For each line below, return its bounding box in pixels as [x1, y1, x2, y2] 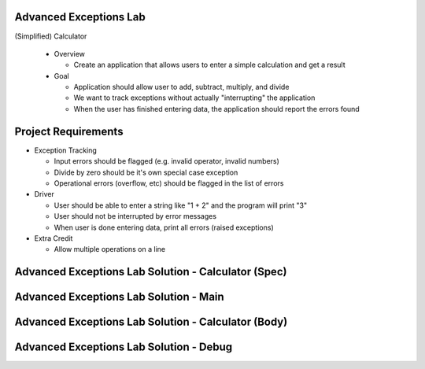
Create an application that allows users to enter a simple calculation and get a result [73, 60, 346, 70]
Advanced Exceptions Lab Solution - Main [14, 290, 224, 304]
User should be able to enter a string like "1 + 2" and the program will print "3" [54, 201, 307, 210]
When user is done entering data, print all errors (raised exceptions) [54, 223, 275, 232]
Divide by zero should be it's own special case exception [54, 168, 238, 177]
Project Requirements [14, 124, 124, 138]
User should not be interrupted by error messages [54, 212, 216, 221]
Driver [34, 190, 54, 199]
